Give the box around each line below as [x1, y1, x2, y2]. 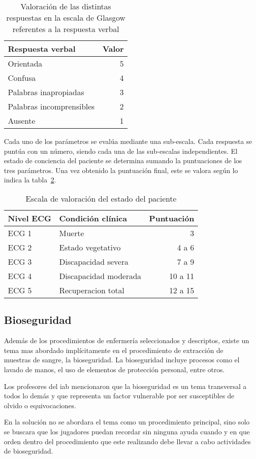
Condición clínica [59, 212, 127, 224]
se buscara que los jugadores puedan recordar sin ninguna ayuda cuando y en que [4, 426, 250, 436]
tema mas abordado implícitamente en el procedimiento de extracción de [4, 345, 224, 355]
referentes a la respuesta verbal [12, 23, 119, 35]
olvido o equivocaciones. [4, 400, 76, 410]
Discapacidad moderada [59, 270, 141, 282]
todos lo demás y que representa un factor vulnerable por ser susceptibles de [4, 390, 234, 401]
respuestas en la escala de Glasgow [6, 12, 126, 23]
